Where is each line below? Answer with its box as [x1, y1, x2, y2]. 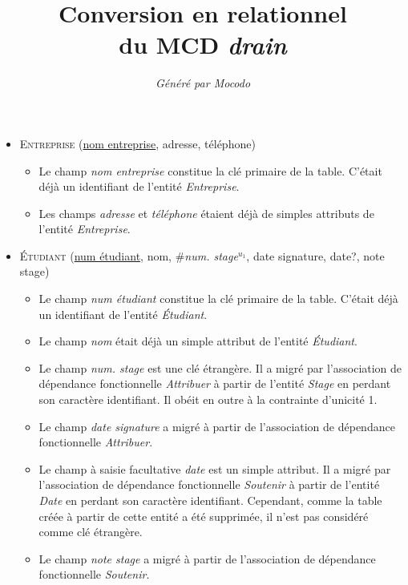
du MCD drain [119, 28, 287, 62]
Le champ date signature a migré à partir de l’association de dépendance [38, 418, 395, 434]
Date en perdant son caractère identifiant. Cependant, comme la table [38, 492, 382, 508]
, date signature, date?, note [246, 247, 385, 264]
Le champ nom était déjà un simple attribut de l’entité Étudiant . [38, 333, 358, 349]
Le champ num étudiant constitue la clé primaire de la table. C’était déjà [38, 290, 398, 307]
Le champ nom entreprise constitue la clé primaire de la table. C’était [38, 162, 382, 179]
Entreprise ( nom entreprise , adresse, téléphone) [19, 135, 256, 151]
